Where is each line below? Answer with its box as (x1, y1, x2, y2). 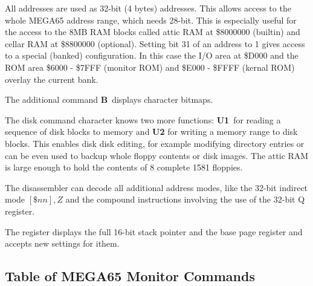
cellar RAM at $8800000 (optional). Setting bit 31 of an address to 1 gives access (5, 37, 305, 50)
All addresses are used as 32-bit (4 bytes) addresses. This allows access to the (5, 2, 291, 14)
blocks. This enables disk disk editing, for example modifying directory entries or (5, 137, 305, 149)
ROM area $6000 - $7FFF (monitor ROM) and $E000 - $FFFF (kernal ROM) (5, 60, 295, 73)
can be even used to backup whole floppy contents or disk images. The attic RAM (5, 149, 309, 161)
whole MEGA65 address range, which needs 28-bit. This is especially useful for (5, 13, 297, 26)
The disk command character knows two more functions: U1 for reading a (5, 113, 281, 126)
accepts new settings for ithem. (5, 237, 120, 250)
